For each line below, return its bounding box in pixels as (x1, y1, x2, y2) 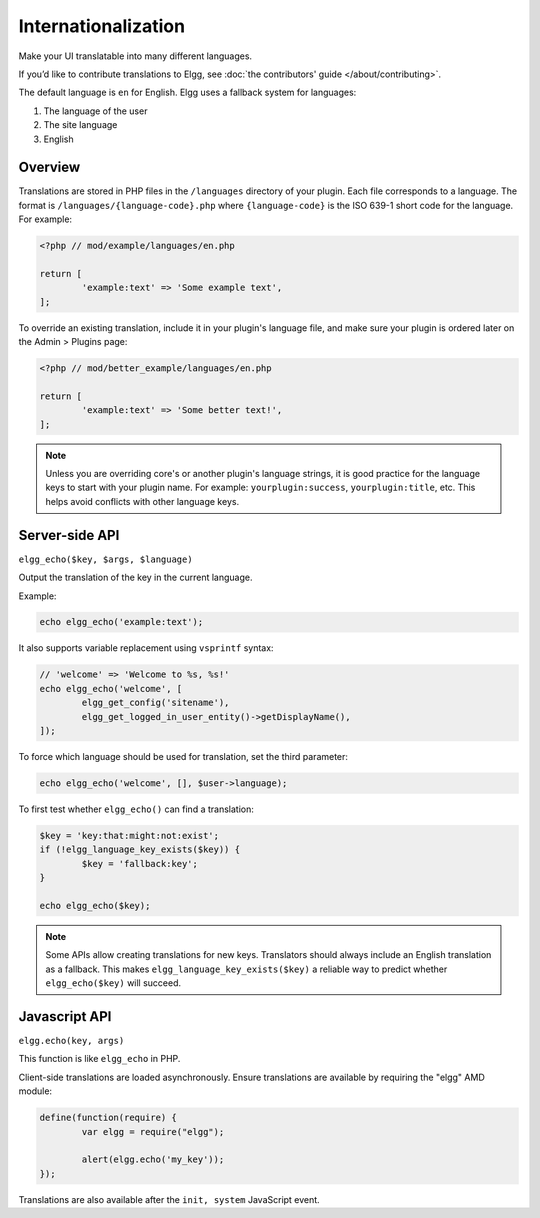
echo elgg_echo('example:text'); (39, 616, 204, 628)
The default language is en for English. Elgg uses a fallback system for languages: (18, 86, 357, 99)
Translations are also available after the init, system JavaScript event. (18, 1193, 320, 1205)
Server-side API (18, 526, 120, 544)
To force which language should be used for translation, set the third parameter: (18, 751, 349, 762)
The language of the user (43, 105, 148, 117)
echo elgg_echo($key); (39, 900, 151, 911)
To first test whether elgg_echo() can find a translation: (18, 803, 254, 815)
